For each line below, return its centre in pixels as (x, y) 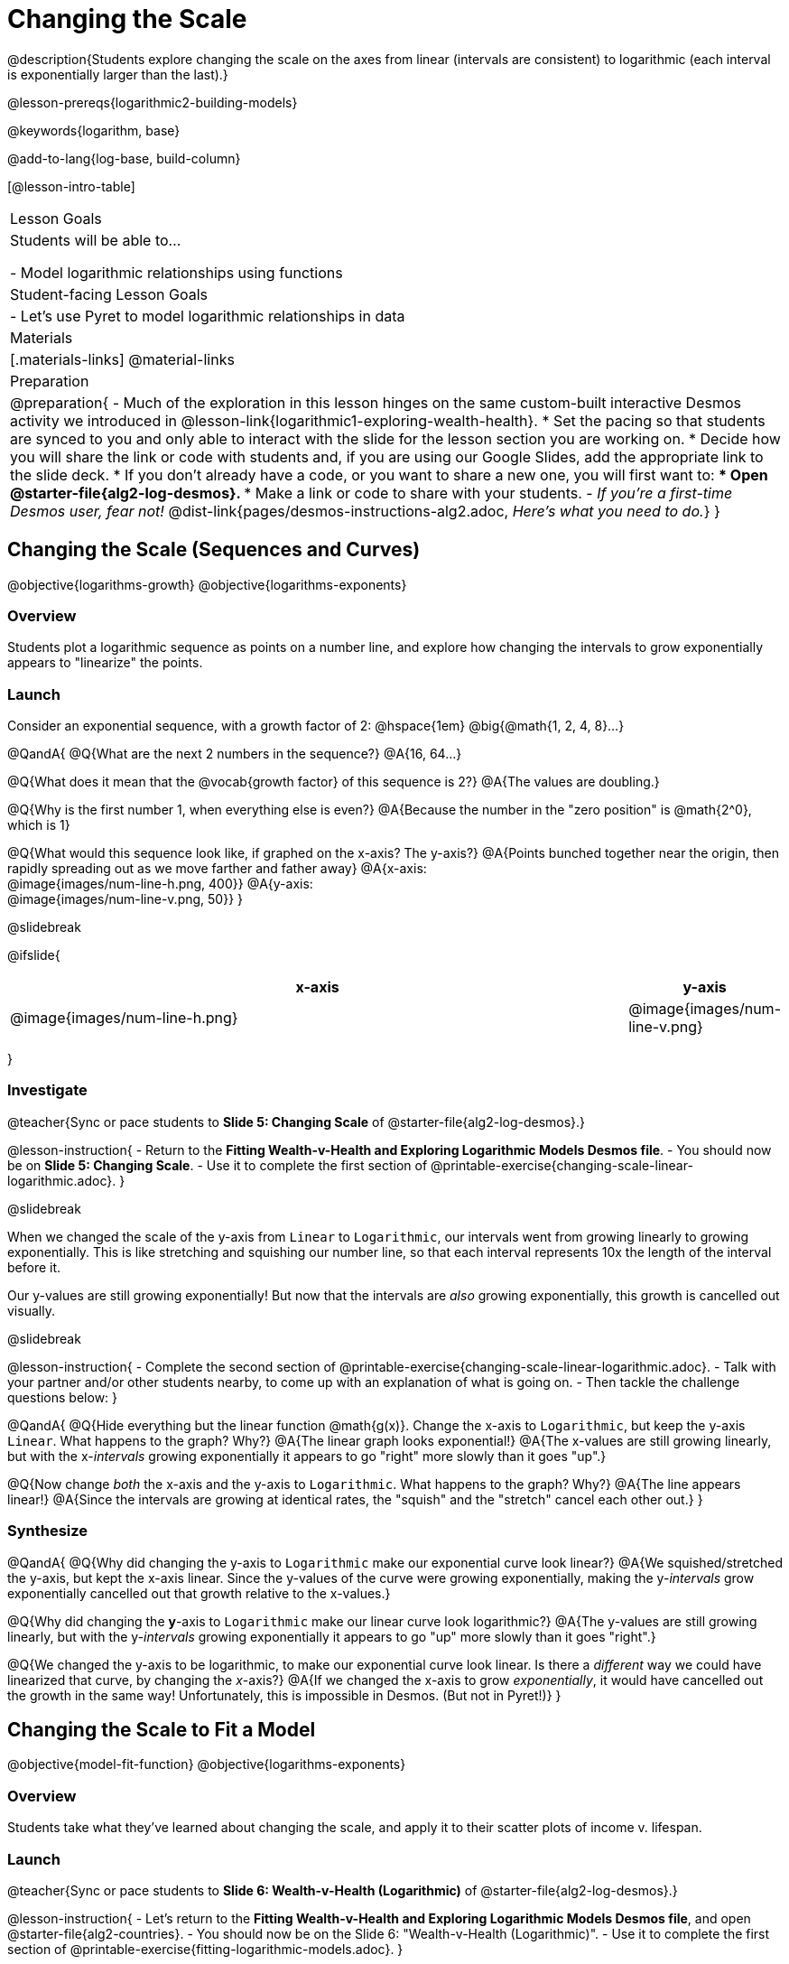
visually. (31, 1310)
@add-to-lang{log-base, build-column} (124, 158)
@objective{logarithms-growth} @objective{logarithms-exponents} (207, 584)
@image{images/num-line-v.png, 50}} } (125, 899)
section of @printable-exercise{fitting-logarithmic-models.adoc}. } (205, 1949)
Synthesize (48, 1531)
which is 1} (39, 825)
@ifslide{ (34, 955)
